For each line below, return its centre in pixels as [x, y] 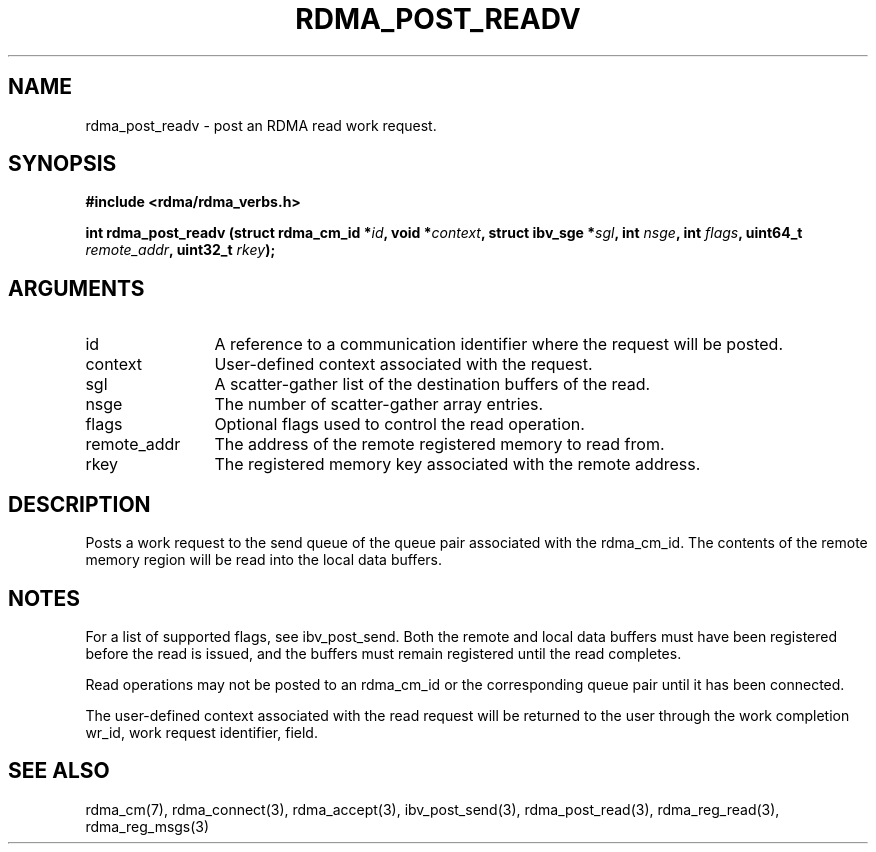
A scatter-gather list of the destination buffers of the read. [432, 384]
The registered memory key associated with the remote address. [457, 464]
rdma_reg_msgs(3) [147, 826]
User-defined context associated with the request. [403, 364]
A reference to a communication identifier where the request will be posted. [498, 344]
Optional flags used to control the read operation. [399, 424]
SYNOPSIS [62, 164]
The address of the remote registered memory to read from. [439, 444]
